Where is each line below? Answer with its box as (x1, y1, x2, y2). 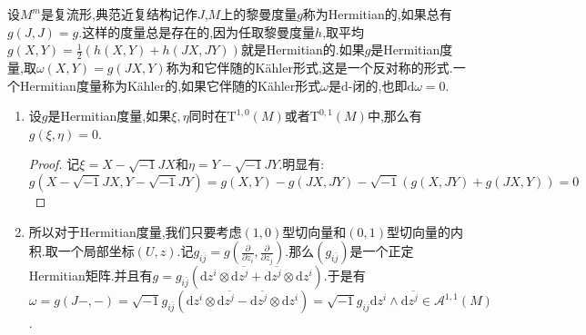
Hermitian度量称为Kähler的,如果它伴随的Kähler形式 (19, 75, 321, 94)
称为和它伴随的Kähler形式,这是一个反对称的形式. (166, 58, 453, 77)
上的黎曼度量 (220, 5, 298, 23)
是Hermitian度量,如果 (47, 106, 172, 125)
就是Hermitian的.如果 (240, 40, 365, 59)
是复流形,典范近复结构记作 (40, 5, 197, 23)
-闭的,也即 (348, 75, 408, 94)
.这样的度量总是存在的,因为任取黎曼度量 (78, 22, 316, 41)
